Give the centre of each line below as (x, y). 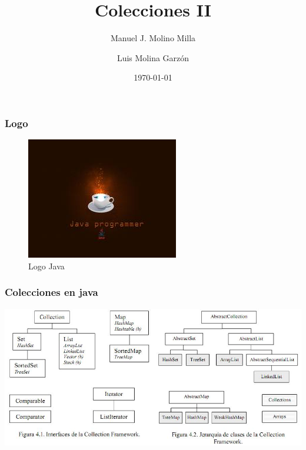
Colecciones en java (51, 292)
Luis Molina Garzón (153, 57)
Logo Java (46, 266)
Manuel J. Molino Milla (153, 38)
